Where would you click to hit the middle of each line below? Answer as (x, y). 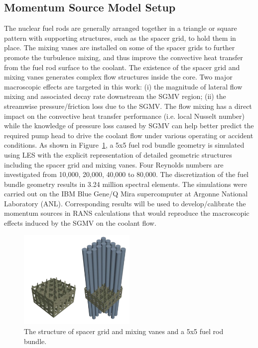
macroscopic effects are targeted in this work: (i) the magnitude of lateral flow (123, 86)
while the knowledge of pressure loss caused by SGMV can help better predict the (129, 126)
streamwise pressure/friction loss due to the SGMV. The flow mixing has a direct (128, 106)
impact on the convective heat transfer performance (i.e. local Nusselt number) (125, 116)
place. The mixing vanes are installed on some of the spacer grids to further (120, 47)
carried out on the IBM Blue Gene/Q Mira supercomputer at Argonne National (126, 194)
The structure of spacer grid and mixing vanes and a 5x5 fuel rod (124, 331)
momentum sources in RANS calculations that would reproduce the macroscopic (127, 213)
